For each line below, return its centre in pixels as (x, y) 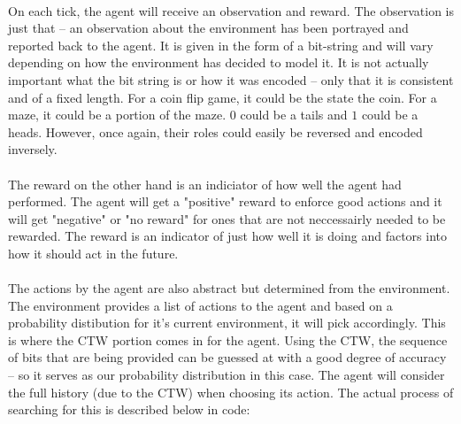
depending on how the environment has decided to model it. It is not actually (219, 62)
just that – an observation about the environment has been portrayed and (208, 28)
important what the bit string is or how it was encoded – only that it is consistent (231, 79)
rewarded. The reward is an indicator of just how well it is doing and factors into (227, 236)
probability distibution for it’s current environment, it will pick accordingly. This (227, 323)
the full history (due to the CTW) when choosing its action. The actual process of (231, 392)
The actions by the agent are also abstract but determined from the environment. (229, 288)
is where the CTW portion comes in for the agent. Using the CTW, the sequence (228, 339)
